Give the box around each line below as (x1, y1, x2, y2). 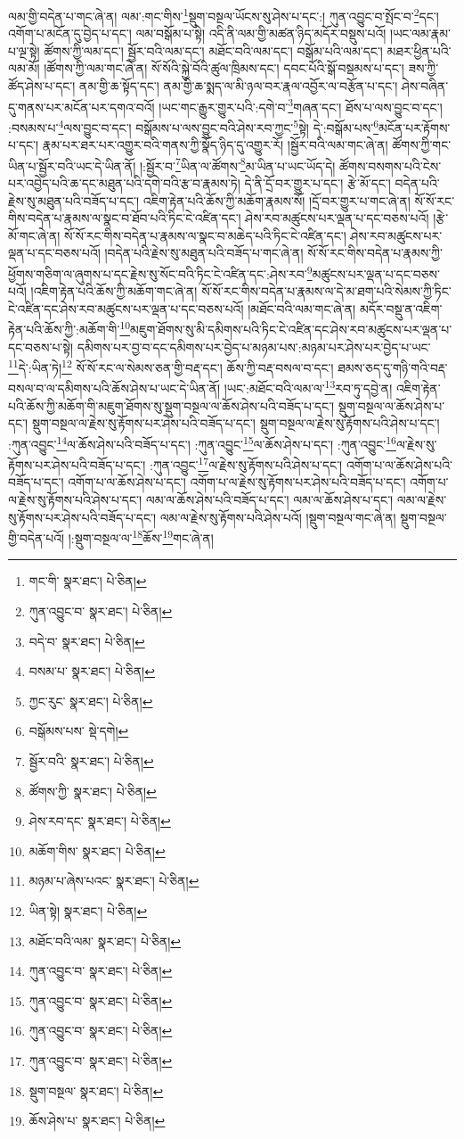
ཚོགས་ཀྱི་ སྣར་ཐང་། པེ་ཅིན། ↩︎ (28, 781, 157, 800)
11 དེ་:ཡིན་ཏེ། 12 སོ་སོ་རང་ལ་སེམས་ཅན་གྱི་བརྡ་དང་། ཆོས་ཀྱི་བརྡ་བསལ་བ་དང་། (8, 356, 334, 376)
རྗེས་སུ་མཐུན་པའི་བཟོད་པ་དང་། (8, 191, 140, 210)
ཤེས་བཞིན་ (401, 77, 449, 95)
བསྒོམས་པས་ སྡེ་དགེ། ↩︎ (28, 722, 129, 740)
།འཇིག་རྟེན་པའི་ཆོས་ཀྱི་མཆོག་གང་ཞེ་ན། (30, 282, 198, 301)
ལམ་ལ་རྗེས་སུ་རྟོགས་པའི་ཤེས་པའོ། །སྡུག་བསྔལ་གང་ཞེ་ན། (159, 508, 396, 526)
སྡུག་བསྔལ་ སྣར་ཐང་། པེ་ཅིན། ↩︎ (28, 1081, 164, 1100)
